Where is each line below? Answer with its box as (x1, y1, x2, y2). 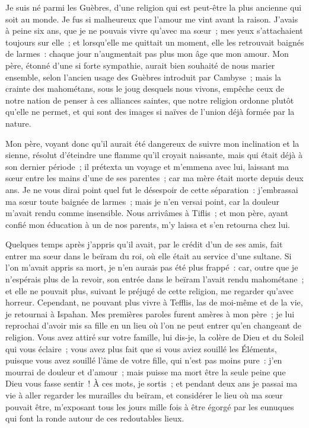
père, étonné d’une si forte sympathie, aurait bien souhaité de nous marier (5, 59, 275, 71)
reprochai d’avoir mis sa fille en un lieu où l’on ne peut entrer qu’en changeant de (5, 319, 301, 332)
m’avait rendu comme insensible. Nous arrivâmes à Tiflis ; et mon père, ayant (5, 207, 288, 219)
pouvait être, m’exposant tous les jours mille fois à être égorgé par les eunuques (5, 400, 294, 413)
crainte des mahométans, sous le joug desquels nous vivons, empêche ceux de (5, 82, 284, 95)
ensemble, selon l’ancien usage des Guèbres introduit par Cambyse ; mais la (5, 70, 282, 83)
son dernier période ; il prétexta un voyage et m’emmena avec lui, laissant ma (5, 160, 289, 172)
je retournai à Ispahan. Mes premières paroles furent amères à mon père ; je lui (5, 307, 295, 320)
